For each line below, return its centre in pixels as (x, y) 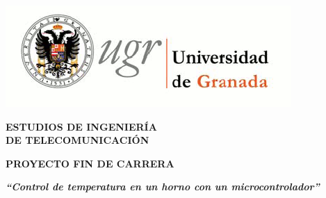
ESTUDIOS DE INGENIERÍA (81, 126)
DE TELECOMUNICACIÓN (78, 140)
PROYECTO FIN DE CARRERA (90, 163)
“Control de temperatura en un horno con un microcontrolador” (163, 187)
